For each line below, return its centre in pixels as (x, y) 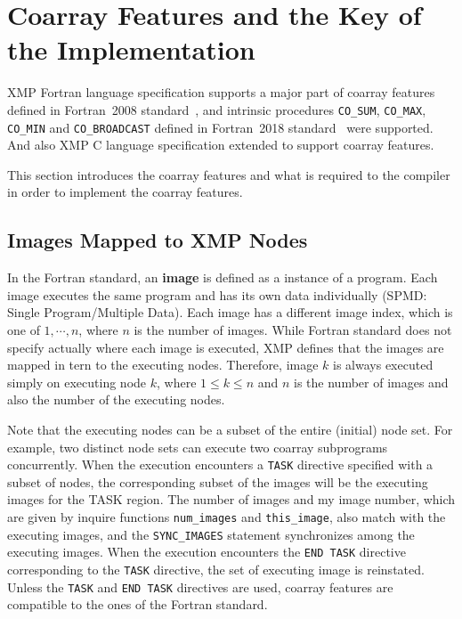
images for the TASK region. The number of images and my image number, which (231, 499)
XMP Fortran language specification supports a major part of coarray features (221, 92)
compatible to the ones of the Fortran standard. (138, 604)
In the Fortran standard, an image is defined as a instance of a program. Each (223, 277)
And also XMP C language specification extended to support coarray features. (221, 145)
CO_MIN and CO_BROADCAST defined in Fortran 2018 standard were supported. (220, 127)
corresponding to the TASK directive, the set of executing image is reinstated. (216, 569)
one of (24, 329)
